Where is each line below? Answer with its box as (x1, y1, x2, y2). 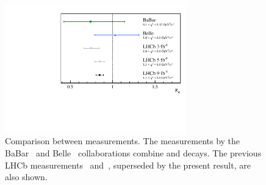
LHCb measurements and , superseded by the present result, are (5, 158, 251, 171)
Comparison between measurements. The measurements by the (5, 134, 240, 147)
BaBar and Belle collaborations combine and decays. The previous (5, 146, 262, 159)
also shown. (5, 170, 48, 183)
